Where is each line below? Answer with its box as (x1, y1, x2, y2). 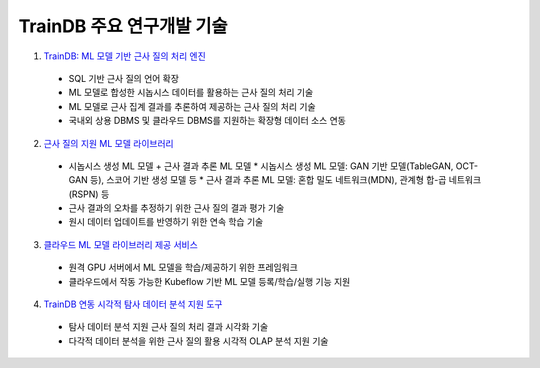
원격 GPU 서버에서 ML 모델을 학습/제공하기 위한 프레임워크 (68, 261, 299, 274)
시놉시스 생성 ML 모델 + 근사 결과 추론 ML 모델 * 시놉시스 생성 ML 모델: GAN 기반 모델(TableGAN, (68, 160, 454, 172)
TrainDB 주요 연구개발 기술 (18, 15, 229, 37)
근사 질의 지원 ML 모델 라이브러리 (43, 137, 174, 149)
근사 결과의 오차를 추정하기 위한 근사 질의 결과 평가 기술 (68, 202, 285, 214)
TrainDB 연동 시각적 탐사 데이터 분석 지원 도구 (43, 298, 223, 310)
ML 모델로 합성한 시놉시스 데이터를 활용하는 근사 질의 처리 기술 (68, 86, 314, 99)
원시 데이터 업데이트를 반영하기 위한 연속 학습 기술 (68, 216, 264, 228)
